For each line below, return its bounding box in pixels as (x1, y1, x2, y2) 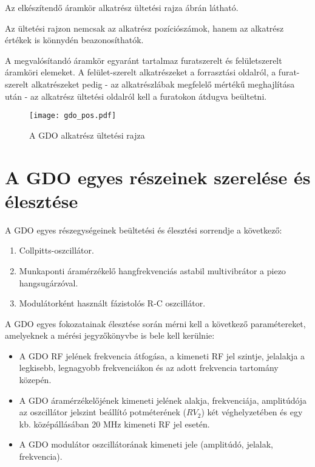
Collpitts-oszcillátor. (19, 244, 94, 257)
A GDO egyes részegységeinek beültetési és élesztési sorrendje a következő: (5, 223, 282, 236)
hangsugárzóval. (19, 276, 78, 289)
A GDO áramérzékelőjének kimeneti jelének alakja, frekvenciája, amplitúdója (19, 393, 307, 406)
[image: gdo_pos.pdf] (29, 111, 117, 120)
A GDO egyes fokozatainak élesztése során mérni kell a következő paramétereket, (5, 317, 306, 330)
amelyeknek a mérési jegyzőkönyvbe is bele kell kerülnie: (5, 329, 215, 342)
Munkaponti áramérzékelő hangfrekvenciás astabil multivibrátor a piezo (19, 264, 286, 277)
